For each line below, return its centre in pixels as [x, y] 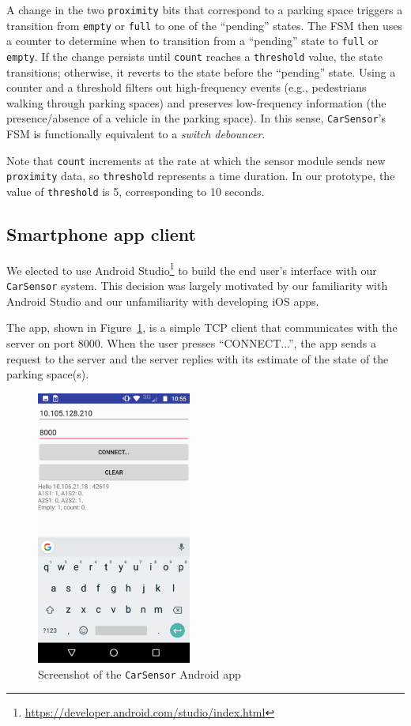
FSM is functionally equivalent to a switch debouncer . [136, 134]
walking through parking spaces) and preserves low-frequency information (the [196, 102]
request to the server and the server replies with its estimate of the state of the [198, 358]
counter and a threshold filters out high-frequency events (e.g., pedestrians [187, 87]
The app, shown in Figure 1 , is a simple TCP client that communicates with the [202, 327]
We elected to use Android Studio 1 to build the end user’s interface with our [192, 269]
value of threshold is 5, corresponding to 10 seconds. [136, 191]
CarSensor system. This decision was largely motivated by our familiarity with [197, 286]
